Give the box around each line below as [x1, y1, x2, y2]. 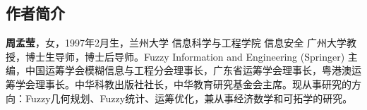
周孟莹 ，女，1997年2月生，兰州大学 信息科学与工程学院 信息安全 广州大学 [6, 35, 347, 50]
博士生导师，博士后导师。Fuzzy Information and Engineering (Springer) [25, 49, 345, 63]
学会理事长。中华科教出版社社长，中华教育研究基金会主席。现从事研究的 [15, 76, 351, 91]
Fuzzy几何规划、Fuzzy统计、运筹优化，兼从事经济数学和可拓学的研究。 [25, 90, 353, 105]
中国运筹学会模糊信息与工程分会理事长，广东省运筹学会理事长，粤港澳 [25, 63, 351, 78]
